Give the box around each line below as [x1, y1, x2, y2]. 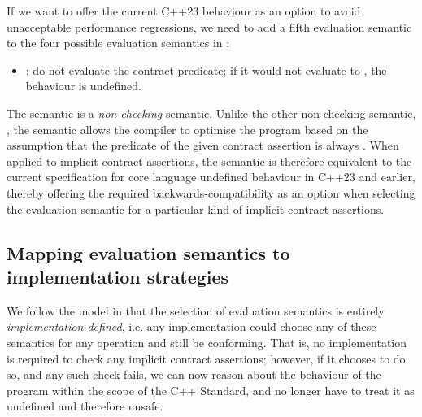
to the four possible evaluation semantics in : [7, 34, 230, 51]
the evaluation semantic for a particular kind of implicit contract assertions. [7, 200, 385, 217]
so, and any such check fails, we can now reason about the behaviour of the [7, 366, 381, 383]
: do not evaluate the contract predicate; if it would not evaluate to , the [25, 61, 387, 78]
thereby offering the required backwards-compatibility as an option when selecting [7, 184, 415, 201]
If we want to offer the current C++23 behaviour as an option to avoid [7, 2, 361, 19]
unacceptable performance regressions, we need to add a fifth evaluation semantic [7, 18, 412, 35]
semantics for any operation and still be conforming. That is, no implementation [7, 333, 407, 350]
